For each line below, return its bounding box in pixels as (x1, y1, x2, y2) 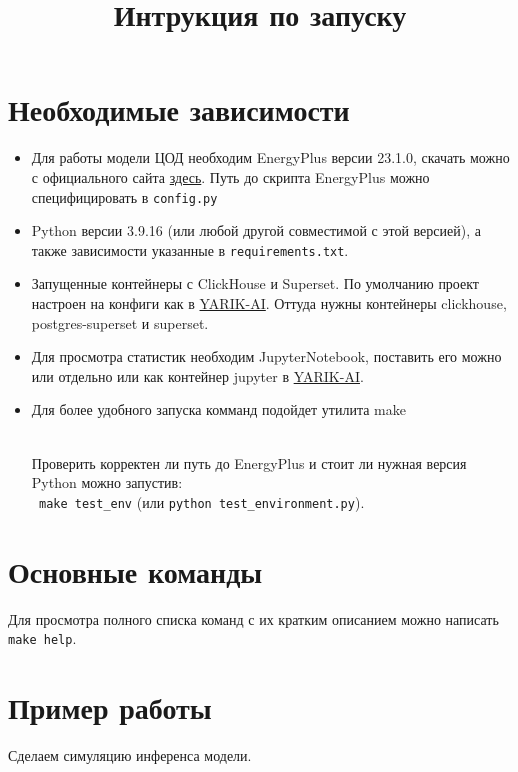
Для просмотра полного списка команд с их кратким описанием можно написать (8, 608, 499, 629)
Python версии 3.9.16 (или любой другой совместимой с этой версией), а (31, 220, 481, 241)
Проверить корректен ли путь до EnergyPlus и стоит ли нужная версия (31, 452, 467, 473)
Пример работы (8, 686, 212, 727)
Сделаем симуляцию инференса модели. (8, 744, 252, 765)
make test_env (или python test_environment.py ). (38, 491, 365, 512)
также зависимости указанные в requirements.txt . (31, 239, 349, 260)
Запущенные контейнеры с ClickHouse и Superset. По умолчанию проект (31, 273, 479, 294)
